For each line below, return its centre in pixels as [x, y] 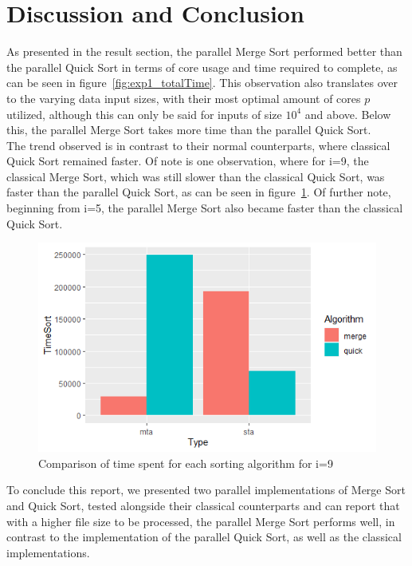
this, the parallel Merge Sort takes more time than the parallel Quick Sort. [189, 130]
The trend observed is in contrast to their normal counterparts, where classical [198, 145]
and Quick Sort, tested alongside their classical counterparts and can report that [203, 505]
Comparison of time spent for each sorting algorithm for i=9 [186, 463]
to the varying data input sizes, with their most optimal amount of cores [184, 98]
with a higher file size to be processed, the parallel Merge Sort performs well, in [201, 521]
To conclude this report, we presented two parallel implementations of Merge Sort [206, 490]
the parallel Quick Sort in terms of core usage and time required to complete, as [202, 67]
